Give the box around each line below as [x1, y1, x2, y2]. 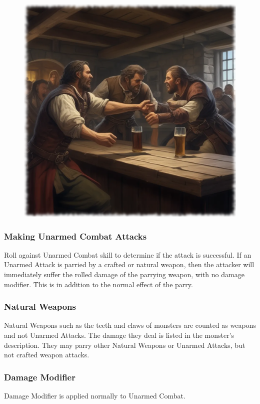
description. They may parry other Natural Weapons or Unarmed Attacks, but [4, 339, 245, 350]
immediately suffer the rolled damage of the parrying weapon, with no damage [4, 269, 244, 279]
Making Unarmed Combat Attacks [4, 230, 147, 242]
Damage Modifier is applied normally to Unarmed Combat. [4, 390, 185, 400]
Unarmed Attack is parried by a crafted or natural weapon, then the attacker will [4, 259, 254, 270]
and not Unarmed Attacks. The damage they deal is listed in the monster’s [4, 330, 234, 340]
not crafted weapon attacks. [4, 349, 89, 360]
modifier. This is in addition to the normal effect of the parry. [4, 279, 193, 289]
